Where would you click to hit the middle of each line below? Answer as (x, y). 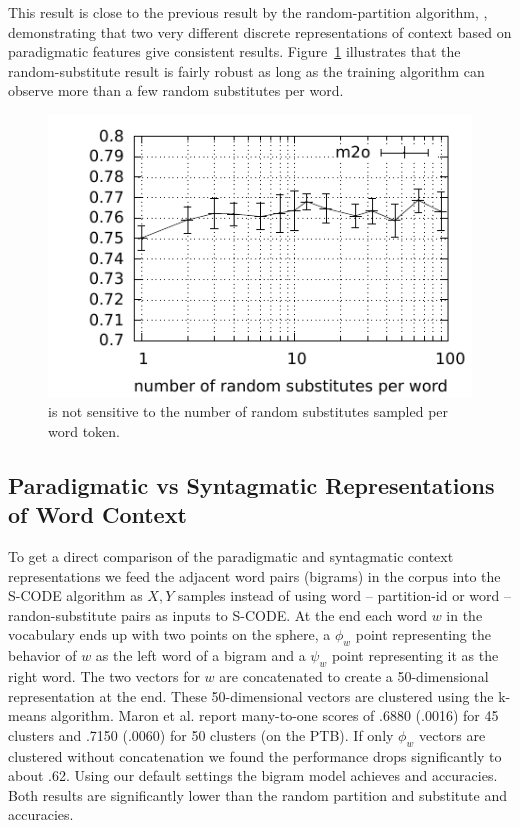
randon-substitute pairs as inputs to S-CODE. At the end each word (217, 614)
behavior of (42, 655)
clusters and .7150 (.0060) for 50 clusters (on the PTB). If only (201, 734)
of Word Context (97, 514)
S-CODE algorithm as (75, 595)
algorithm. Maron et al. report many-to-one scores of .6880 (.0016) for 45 (274, 715)
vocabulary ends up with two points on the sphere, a (169, 634)
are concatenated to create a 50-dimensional (354, 675)
